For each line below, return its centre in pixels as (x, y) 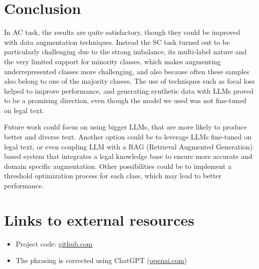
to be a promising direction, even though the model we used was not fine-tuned (125, 100)
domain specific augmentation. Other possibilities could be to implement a (118, 166)
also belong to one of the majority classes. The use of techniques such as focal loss (129, 81)
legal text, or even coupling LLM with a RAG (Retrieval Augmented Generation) (129, 146)
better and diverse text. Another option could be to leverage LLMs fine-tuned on (128, 137)
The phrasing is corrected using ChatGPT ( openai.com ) (101, 260)
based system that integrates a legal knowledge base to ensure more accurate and (128, 156)
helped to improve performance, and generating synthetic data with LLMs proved (129, 90)
